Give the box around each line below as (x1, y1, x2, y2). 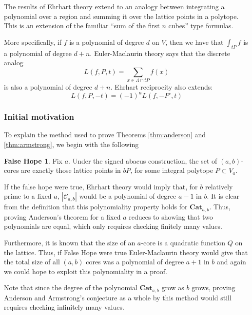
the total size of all (4, 257, 60, 267)
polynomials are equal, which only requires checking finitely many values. (4, 221, 222, 231)
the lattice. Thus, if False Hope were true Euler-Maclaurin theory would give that (4, 247, 248, 257)
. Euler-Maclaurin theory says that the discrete (90, 48, 230, 58)
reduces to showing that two (129, 211, 213, 222)
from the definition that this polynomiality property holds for (4, 202, 188, 212)
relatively (205, 181, 233, 191)
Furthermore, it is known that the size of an (4, 238, 136, 248)
